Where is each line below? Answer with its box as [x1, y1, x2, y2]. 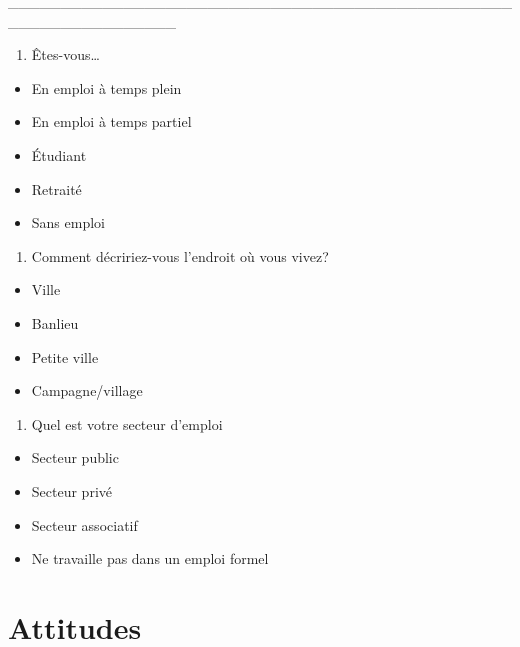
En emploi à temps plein [31, 77, 182, 98]
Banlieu [31, 312, 79, 333]
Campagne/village [31, 380, 143, 401]
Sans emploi [31, 212, 105, 233]
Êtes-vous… [31, 44, 100, 65]
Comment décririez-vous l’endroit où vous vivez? [31, 245, 329, 266]
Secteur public [31, 447, 119, 468]
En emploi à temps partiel [31, 111, 192, 132]
